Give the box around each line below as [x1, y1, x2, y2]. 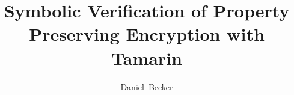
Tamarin [111, 45, 182, 70]
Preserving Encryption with [29, 22, 265, 46]
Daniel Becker [120, 80, 173, 93]
